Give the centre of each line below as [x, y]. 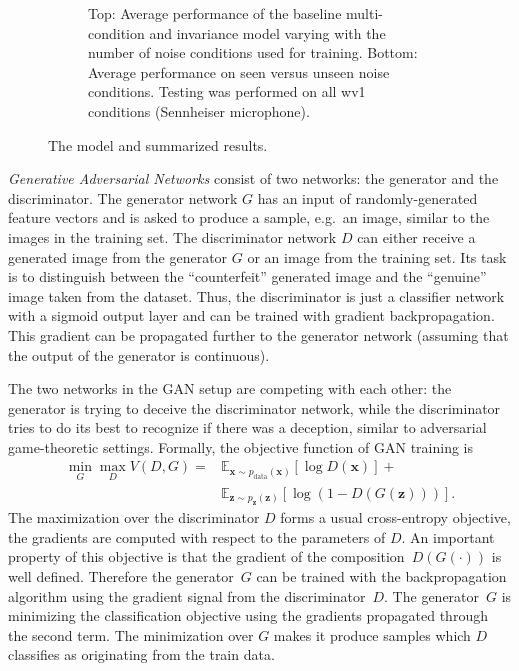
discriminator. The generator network [123, 197]
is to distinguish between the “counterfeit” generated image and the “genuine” [247, 276]
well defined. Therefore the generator [121, 575]
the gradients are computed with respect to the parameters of [197, 536]
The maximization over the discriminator [134, 517]
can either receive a [416, 236]
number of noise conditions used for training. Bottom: [253, 52]
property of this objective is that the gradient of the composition [206, 556]
